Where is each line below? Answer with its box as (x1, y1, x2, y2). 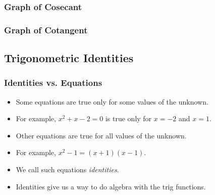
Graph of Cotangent (4, 23, 88, 36)
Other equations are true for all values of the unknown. (16, 130, 187, 140)
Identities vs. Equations (4, 76, 102, 89)
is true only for (105, 113, 152, 124)
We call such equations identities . (16, 164, 119, 175)
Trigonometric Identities (4, 50, 134, 66)
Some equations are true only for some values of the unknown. (16, 96, 208, 107)
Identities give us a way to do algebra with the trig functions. (16, 181, 206, 191)
